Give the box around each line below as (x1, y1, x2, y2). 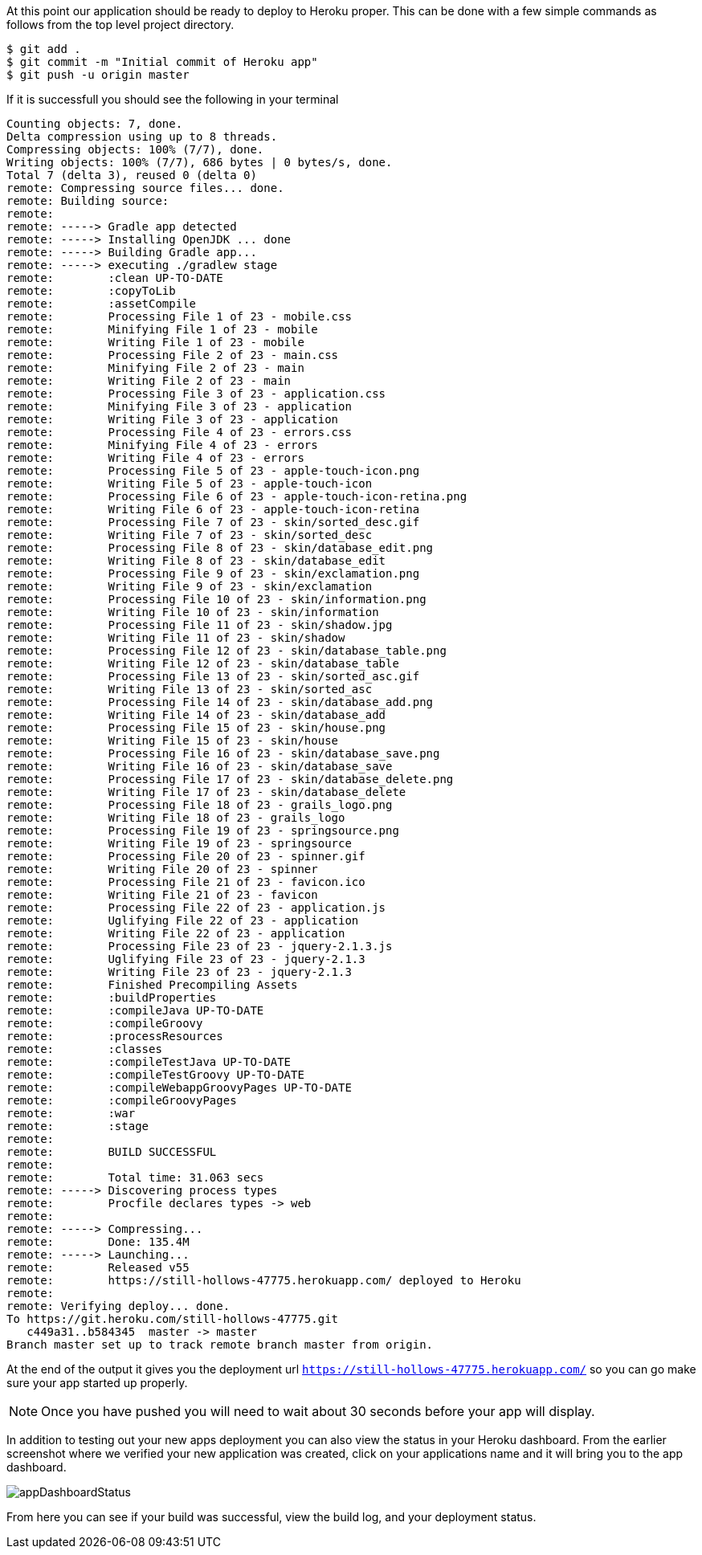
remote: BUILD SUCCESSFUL (6, 1145, 217, 1158)
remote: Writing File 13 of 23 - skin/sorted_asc (6, 683, 373, 696)
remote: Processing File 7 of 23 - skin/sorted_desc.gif (6, 516, 420, 529)
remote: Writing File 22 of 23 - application (6, 927, 345, 940)
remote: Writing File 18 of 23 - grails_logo (6, 811, 345, 824)
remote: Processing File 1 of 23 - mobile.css (6, 310, 352, 323)
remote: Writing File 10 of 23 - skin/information (6, 606, 379, 618)
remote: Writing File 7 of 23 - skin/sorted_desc (6, 529, 373, 541)
